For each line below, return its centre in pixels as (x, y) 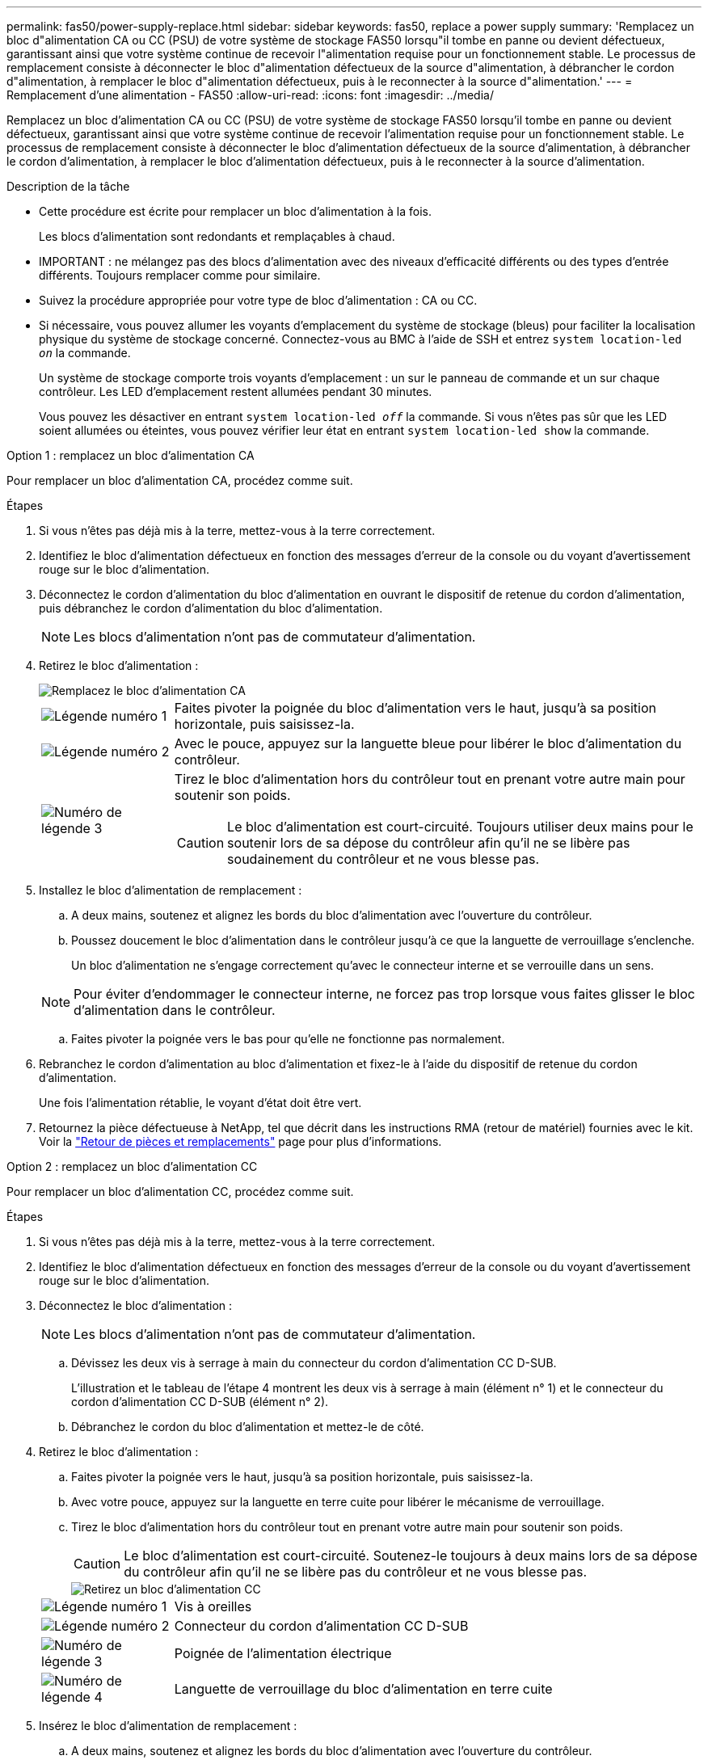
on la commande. (85, 353)
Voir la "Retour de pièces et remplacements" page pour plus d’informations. (240, 1141)
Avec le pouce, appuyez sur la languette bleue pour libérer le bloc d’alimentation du (428, 743)
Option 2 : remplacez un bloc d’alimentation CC (132, 1166)
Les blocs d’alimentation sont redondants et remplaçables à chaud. (217, 236)
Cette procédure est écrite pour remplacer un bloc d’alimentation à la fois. (235, 211)
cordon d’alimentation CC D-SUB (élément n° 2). (200, 1402)
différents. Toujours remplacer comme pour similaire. (180, 275)
